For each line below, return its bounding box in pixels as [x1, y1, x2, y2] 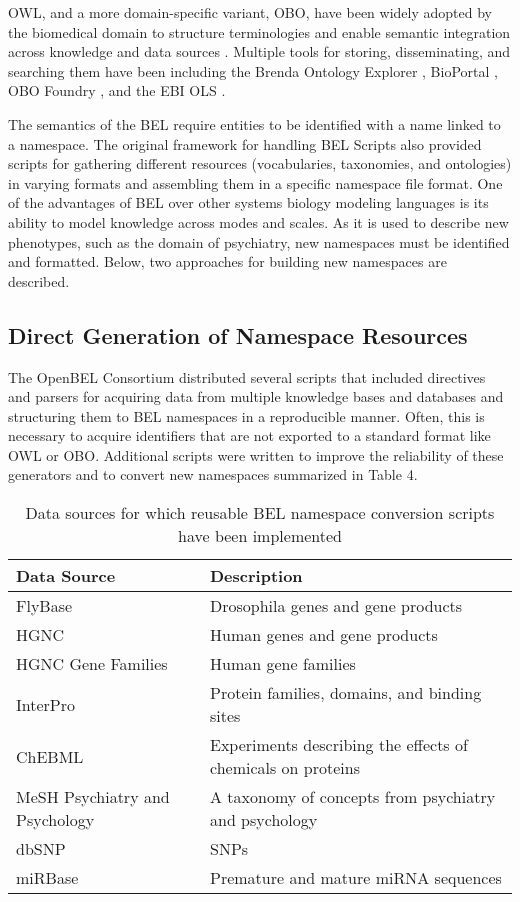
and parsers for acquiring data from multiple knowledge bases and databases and [8, 386, 504, 407]
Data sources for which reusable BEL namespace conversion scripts [25, 501, 495, 525]
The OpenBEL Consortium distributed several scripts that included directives [8, 366, 486, 387]
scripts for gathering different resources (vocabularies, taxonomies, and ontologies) [8, 153, 512, 174]
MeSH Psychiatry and [16, 785, 170, 809]
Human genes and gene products [210, 623, 438, 647]
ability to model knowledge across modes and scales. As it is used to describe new [8, 211, 509, 232]
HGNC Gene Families [16, 652, 168, 676]
